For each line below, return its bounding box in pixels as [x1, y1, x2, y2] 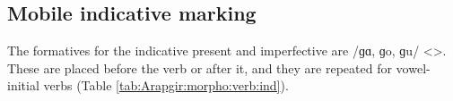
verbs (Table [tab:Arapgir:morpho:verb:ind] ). [43, 76, 289, 95]
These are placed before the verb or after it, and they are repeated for [7, 58, 392, 77]
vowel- [396, 58, 431, 77]
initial [7, 76, 39, 95]
